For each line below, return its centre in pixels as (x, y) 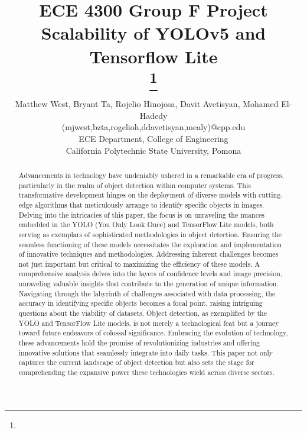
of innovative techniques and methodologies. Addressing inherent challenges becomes (148, 254)
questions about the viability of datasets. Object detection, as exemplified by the (143, 313)
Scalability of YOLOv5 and (153, 33)
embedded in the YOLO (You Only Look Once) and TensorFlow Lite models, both (146, 224)
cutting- (271, 195)
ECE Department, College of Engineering (153, 138)
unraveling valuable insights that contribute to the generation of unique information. (148, 284)
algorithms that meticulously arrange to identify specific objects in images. (149, 204)
